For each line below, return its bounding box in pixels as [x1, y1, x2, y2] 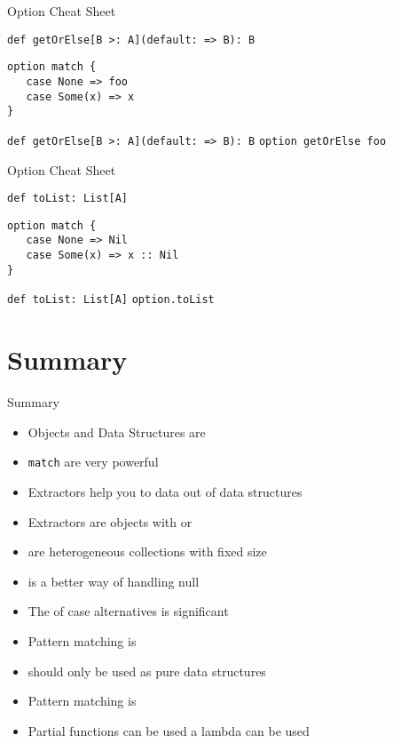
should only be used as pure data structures [28, 661, 266, 680]
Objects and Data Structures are [28, 422, 206, 441]
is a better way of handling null [28, 571, 200, 590]
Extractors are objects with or [28, 512, 193, 531]
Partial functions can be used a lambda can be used [28, 721, 310, 739]
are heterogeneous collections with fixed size [28, 542, 267, 561]
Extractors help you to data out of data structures [28, 483, 303, 501]
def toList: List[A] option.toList [7, 293, 215, 307]
